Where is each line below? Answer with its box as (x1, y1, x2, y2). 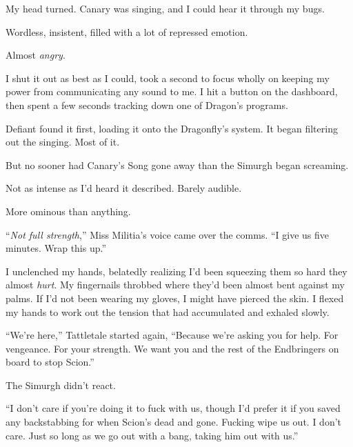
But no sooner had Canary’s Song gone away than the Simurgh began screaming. (6, 157, 349, 172)
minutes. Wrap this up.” (6, 241, 107, 255)
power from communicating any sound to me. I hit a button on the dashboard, (6, 84, 338, 99)
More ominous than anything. (6, 203, 131, 218)
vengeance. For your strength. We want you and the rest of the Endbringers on (6, 341, 339, 355)
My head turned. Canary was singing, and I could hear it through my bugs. (6, 1, 325, 15)
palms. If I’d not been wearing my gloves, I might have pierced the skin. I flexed (6, 290, 344, 305)
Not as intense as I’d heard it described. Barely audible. (6, 181, 242, 195)
